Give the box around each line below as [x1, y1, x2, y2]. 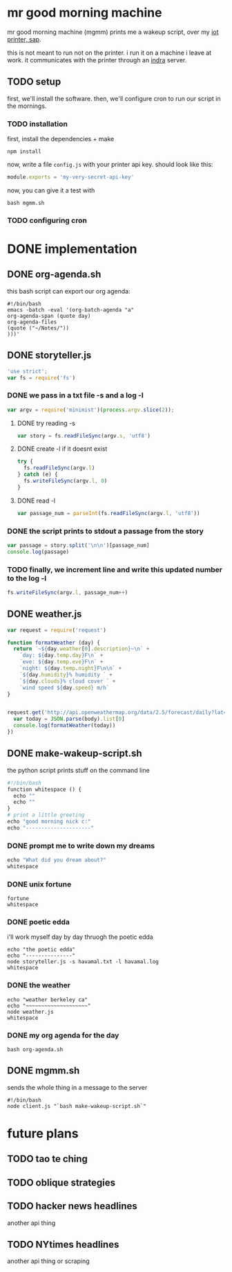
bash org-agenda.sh [7, 1046, 64, 1053]
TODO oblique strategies [7, 1176, 116, 1188]
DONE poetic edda [7, 917, 70, 927]
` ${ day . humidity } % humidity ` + [19, 671, 113, 678]
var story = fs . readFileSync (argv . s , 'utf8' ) [17, 432, 151, 439]
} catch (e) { [17, 471, 58, 478]
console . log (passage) [7, 548, 70, 555]
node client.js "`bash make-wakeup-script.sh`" [7, 1102, 147, 1109]
